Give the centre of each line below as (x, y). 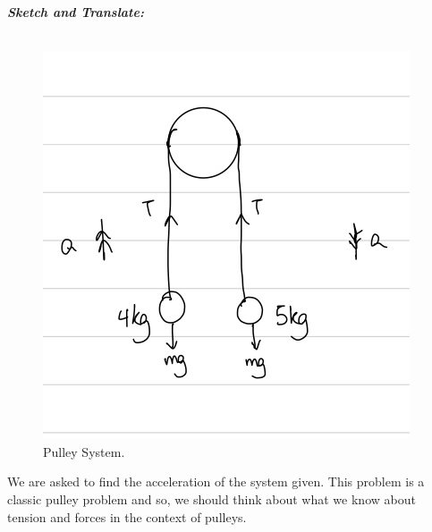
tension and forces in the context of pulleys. (127, 516)
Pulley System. (84, 451)
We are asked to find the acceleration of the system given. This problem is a (216, 481)
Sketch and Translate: (76, 12)
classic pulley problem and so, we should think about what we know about (212, 498)
